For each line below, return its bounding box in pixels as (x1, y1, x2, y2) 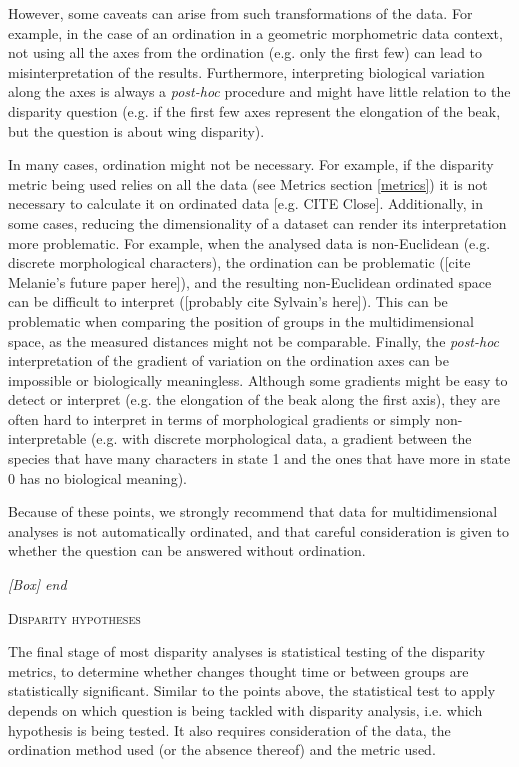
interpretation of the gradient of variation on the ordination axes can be (8, 350, 449, 371)
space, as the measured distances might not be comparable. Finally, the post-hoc (8, 330, 500, 351)
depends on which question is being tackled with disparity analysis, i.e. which (8, 700, 483, 720)
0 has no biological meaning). (8, 467, 187, 488)
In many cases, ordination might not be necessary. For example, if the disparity (8, 154, 494, 175)
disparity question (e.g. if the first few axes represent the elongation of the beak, (8, 100, 501, 121)
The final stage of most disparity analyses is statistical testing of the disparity (8, 641, 486, 662)
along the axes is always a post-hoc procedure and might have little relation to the (8, 81, 511, 102)
